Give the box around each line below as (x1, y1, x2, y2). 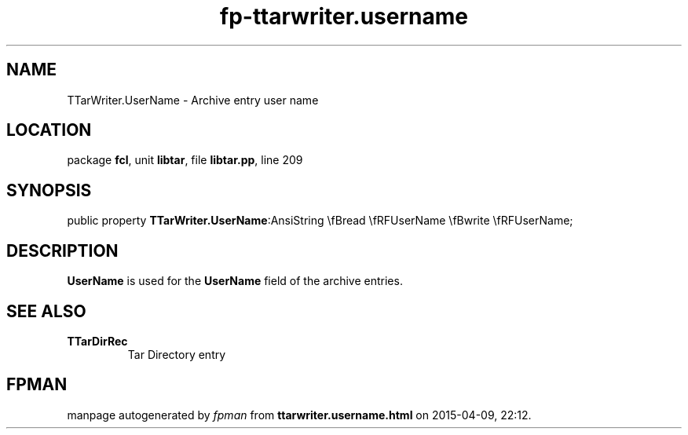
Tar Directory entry (127, 347, 226, 361)
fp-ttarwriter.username (219, 3, 469, 30)
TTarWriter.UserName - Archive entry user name (67, 93, 319, 107)
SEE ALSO (6, 301, 86, 321)
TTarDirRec (67, 334, 128, 348)
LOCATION (6, 120, 92, 141)
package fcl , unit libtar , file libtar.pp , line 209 (67, 153, 303, 167)
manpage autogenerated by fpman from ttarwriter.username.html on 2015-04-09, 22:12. (67, 408, 532, 422)
